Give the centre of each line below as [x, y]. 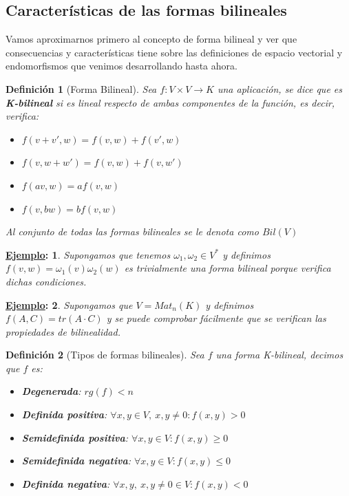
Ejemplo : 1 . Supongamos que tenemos [88, 254]
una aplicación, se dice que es [280, 88]
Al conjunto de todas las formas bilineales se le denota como [132, 231]
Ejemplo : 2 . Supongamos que [69, 304]
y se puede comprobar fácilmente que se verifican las [216, 318]
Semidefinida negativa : [76, 461]
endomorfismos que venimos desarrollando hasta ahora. [121, 66]
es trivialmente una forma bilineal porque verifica [228, 268]
